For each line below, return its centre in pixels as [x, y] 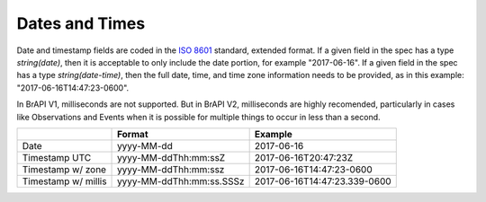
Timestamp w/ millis [64, 181]
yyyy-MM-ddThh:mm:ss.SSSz [181, 181]
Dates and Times [81, 23]
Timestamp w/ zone [64, 169]
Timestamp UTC [57, 157]
